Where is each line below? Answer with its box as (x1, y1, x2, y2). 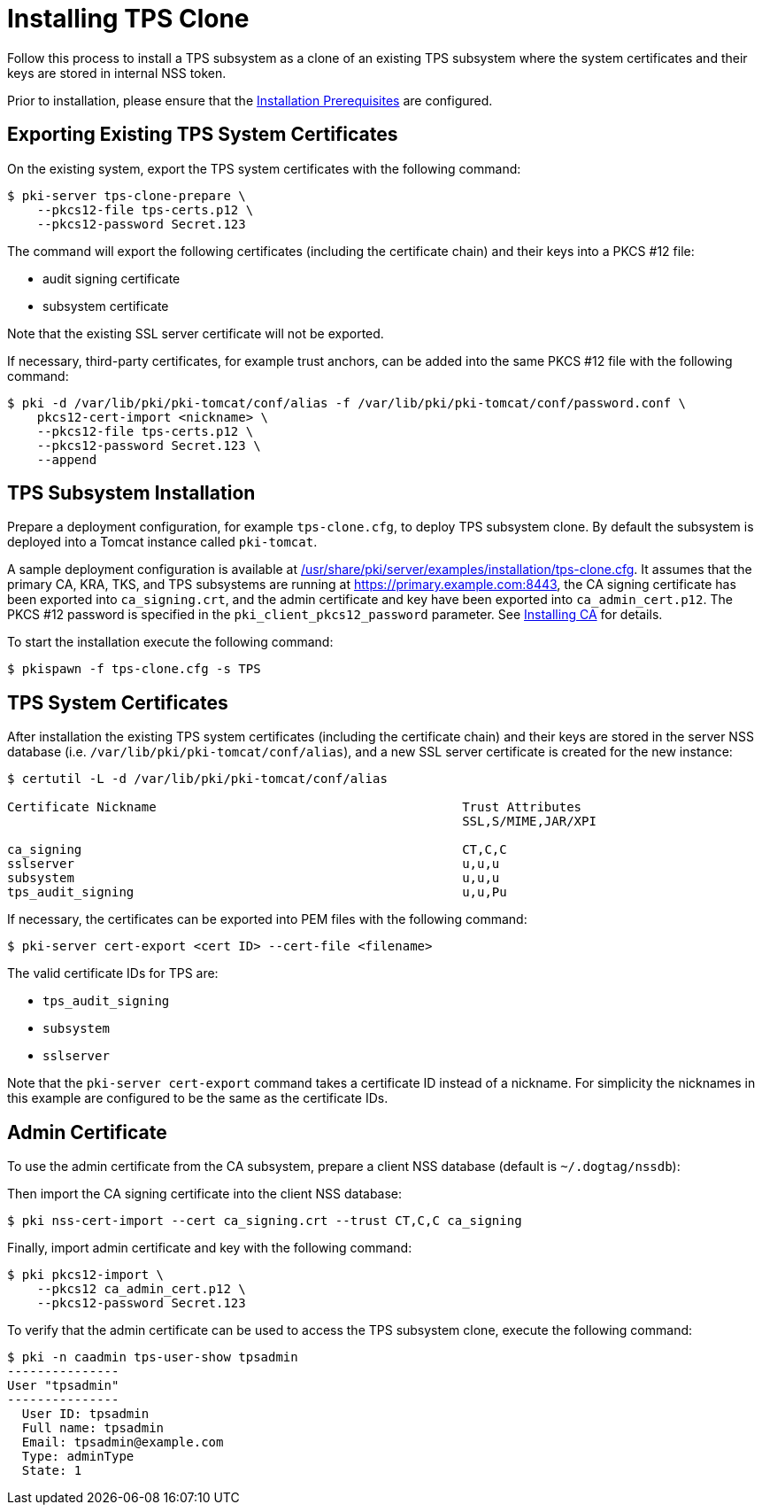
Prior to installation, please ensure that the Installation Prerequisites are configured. (7, 92, 493, 108)
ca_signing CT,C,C (7, 842, 507, 857)
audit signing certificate (42, 270, 181, 286)
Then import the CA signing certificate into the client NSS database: (7, 1186, 403, 1202)
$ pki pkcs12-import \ (7, 1268, 165, 1283)
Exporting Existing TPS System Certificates (7, 123, 398, 146)
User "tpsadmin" (7, 1378, 119, 1393)
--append (36, 452, 97, 467)
